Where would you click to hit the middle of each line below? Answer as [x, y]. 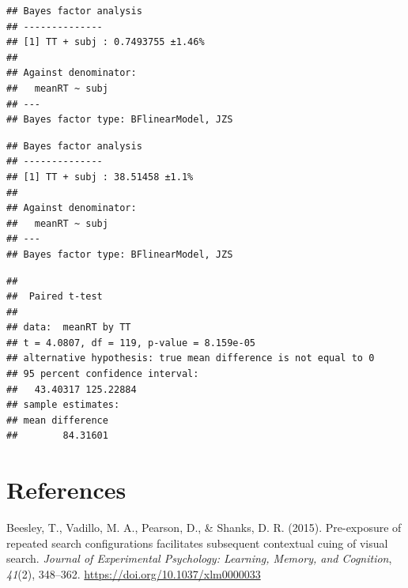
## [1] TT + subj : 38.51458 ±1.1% [100, 177]
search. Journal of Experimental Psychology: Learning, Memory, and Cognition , [199, 558]
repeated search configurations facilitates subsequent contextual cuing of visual [197, 543]
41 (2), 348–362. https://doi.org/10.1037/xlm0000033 [134, 573]
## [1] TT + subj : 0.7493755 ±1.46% [106, 42]
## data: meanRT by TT [69, 328]
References [66, 490]
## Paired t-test [55, 297]
